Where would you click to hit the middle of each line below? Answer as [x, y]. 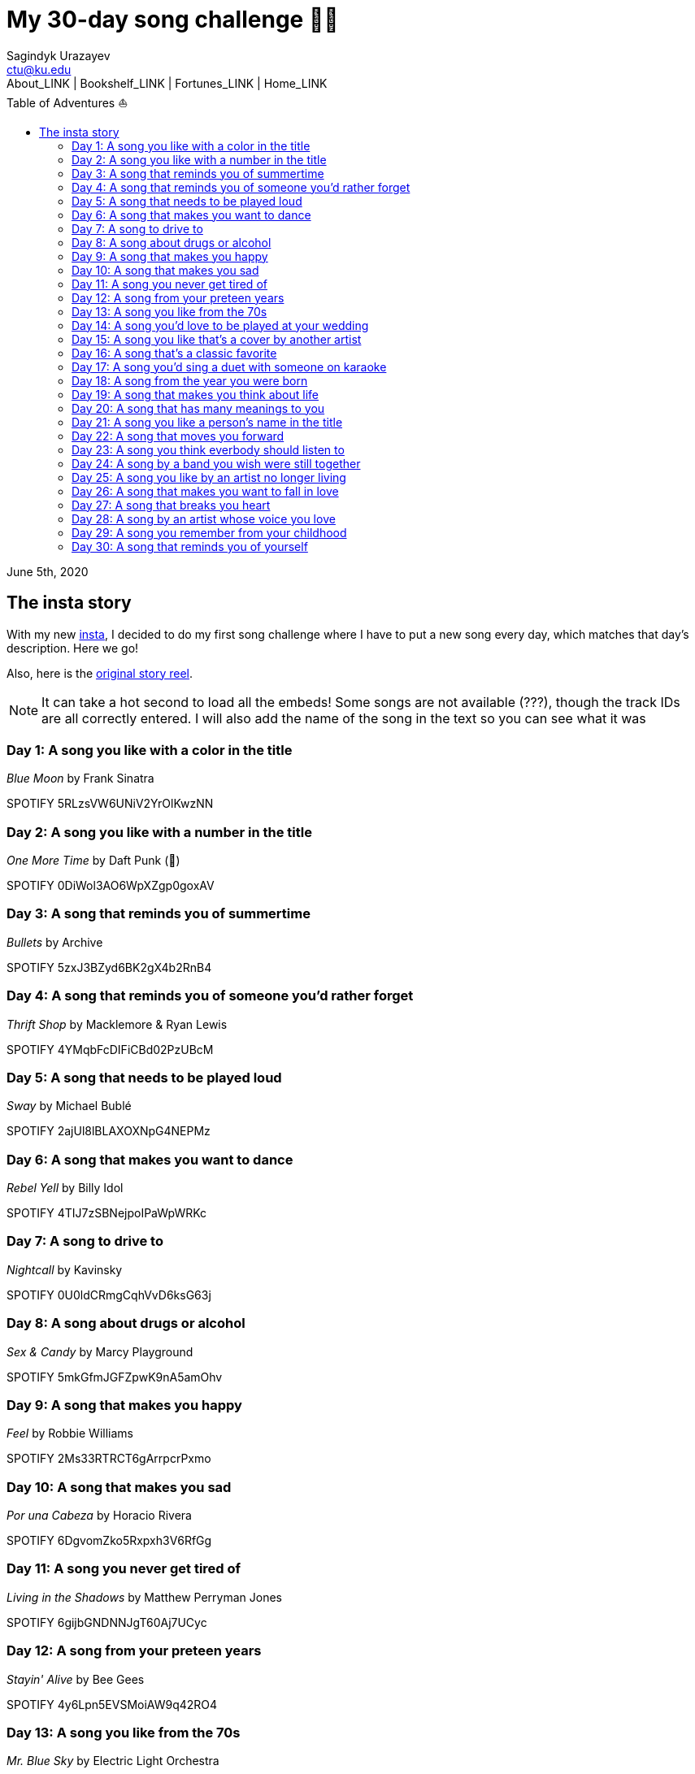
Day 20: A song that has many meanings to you [198, 408]
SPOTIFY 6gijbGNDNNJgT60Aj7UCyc [107, 1622]
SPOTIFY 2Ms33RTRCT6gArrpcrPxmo [109, 1459]
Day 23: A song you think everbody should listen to [208, 449]
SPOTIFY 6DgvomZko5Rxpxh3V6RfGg [109, 1541]
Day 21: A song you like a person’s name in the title [207, 422]
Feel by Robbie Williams [70, 1434]
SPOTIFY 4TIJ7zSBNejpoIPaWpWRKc [107, 1213]
